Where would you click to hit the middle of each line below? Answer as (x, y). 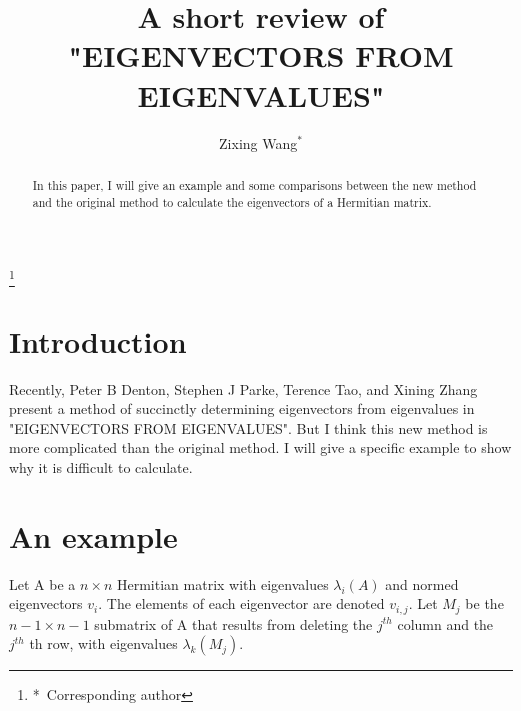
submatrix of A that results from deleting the (233, 623)
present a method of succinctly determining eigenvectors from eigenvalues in (242, 408)
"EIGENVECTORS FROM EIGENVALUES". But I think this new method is (248, 427)
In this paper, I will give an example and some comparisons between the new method (254, 184)
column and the (445, 623)
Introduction (98, 340)
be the (484, 603)
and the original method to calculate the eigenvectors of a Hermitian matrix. (232, 201)
